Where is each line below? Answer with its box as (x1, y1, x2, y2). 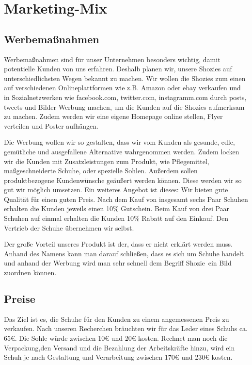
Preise (4, 291, 35, 306)
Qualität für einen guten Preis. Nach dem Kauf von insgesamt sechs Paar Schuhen (4, 194, 248, 204)
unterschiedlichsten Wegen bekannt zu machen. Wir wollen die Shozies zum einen (4, 73, 246, 83)
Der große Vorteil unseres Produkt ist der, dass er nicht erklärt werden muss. (4, 239, 233, 249)
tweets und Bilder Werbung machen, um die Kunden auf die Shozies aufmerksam (4, 101, 245, 112)
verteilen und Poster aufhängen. (4, 120, 98, 131)
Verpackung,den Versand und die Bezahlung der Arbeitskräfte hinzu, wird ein (4, 342, 235, 352)
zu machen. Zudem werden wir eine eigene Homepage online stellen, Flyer (4, 111, 223, 121)
